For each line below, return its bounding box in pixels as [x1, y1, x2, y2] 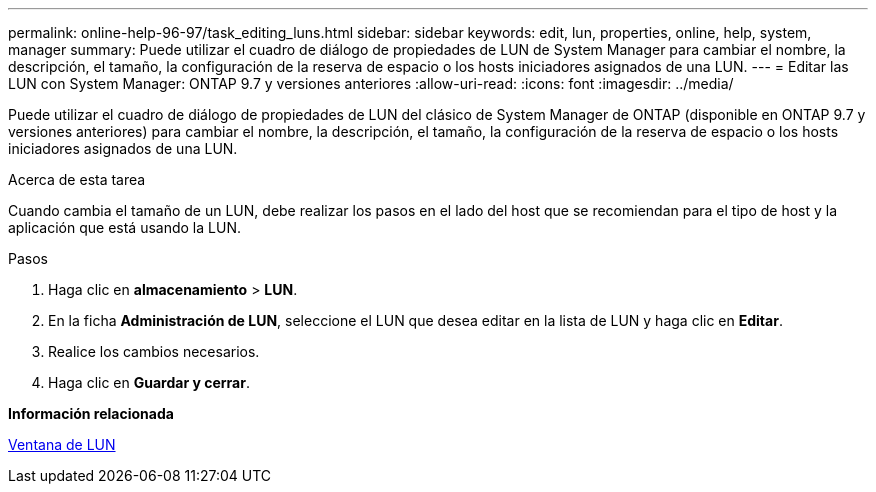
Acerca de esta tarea [8, 171, 146, 188]
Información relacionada [8, 405, 174, 422]
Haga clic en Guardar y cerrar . [48, 374, 250, 391]
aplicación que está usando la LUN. [8, 219, 241, 236]
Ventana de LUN [8, 436, 116, 453]
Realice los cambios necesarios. [48, 343, 260, 360]
